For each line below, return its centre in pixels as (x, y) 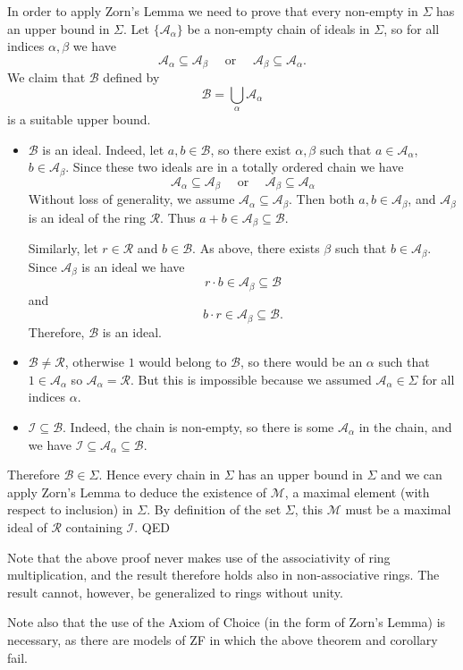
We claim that (46, 77)
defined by (131, 77)
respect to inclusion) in (70, 509)
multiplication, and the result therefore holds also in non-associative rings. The (223, 575)
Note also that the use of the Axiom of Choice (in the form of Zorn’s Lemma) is (227, 622)
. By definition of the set (214, 509)
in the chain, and (405, 427)
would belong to (183, 362)
